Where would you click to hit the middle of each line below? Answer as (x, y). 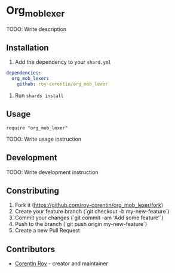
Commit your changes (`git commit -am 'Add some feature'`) (89, 218)
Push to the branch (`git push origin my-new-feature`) (81, 224)
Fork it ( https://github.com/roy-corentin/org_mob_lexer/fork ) (89, 205)
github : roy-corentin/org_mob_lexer (63, 84)
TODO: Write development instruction (52, 172)
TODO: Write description (36, 29)
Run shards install (39, 95)
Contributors (31, 249)
